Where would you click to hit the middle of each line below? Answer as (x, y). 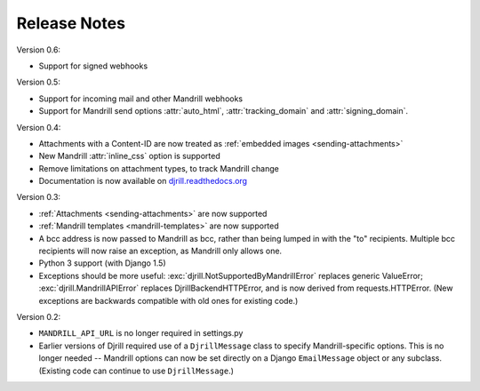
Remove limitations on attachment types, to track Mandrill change (159, 168)
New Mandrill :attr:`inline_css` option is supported (130, 156)
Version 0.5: (39, 82)
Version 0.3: (39, 197)
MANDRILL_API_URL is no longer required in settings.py (141, 333)
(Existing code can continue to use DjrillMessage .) (136, 371)
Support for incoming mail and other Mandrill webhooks (141, 99)
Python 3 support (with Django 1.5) (102, 263)
